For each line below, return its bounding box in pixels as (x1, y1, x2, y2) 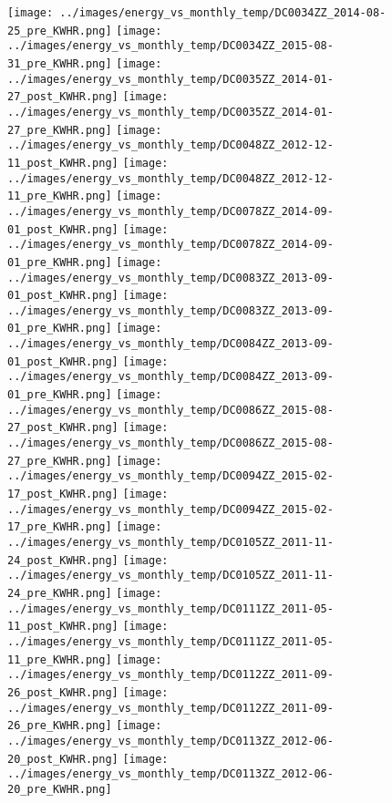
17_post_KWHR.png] (7, 488, 119, 501)
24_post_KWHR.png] (7, 553, 119, 567)
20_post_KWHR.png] (7, 752, 119, 766)
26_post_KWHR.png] (7, 685, 119, 699)
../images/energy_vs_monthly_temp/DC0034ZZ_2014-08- (59, 6, 387, 19)
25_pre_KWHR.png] (7, 24, 112, 37)
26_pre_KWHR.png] (7, 719, 112, 733)
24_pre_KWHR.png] (7, 586, 112, 600)
